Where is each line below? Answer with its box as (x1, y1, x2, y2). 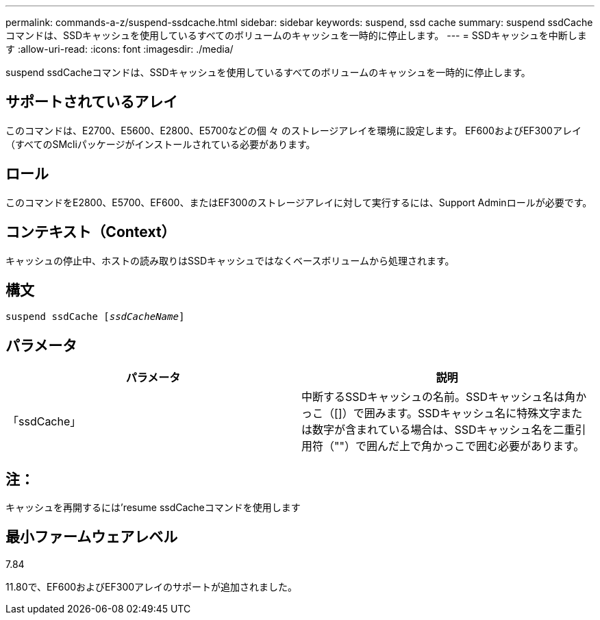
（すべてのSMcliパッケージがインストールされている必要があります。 (5, 138, 316, 150)
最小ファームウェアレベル (5, 528, 178, 546)
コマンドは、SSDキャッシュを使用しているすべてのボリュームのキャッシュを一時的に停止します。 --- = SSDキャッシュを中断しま (5, 29, 587, 41)
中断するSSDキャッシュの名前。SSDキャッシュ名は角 (301, 390, 576, 404)
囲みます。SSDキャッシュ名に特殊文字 (364, 406, 561, 421)
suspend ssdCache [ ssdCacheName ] (5, 311, 185, 323)
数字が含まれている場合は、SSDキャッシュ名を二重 (312, 423, 575, 437)
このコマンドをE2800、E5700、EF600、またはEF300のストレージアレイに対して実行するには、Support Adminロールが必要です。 (5, 196, 592, 208)
